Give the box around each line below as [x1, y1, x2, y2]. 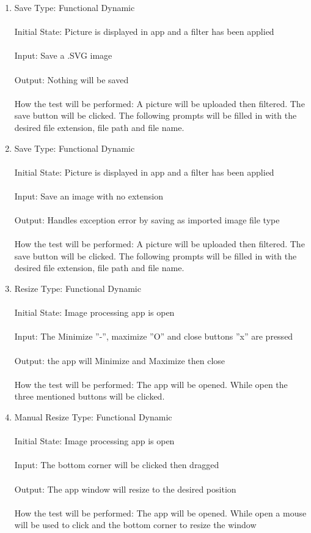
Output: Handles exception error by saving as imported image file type [14, 214, 280, 226]
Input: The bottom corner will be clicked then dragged [14, 458, 219, 471]
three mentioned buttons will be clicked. [14, 390, 165, 403]
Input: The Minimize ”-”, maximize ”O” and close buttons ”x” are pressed [14, 330, 293, 343]
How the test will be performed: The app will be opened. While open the [14, 378, 288, 390]
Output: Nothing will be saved [14, 73, 129, 86]
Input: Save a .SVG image [14, 49, 112, 62]
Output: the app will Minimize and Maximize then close [14, 354, 225, 367]
